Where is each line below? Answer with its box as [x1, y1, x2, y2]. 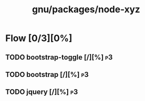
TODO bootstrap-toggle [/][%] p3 [5, 53, 113, 62]
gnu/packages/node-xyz [32, 4, 140, 15]
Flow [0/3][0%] [5, 32, 73, 44]
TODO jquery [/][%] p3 [5, 88, 78, 96]
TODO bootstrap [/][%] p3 [5, 70, 89, 79]
